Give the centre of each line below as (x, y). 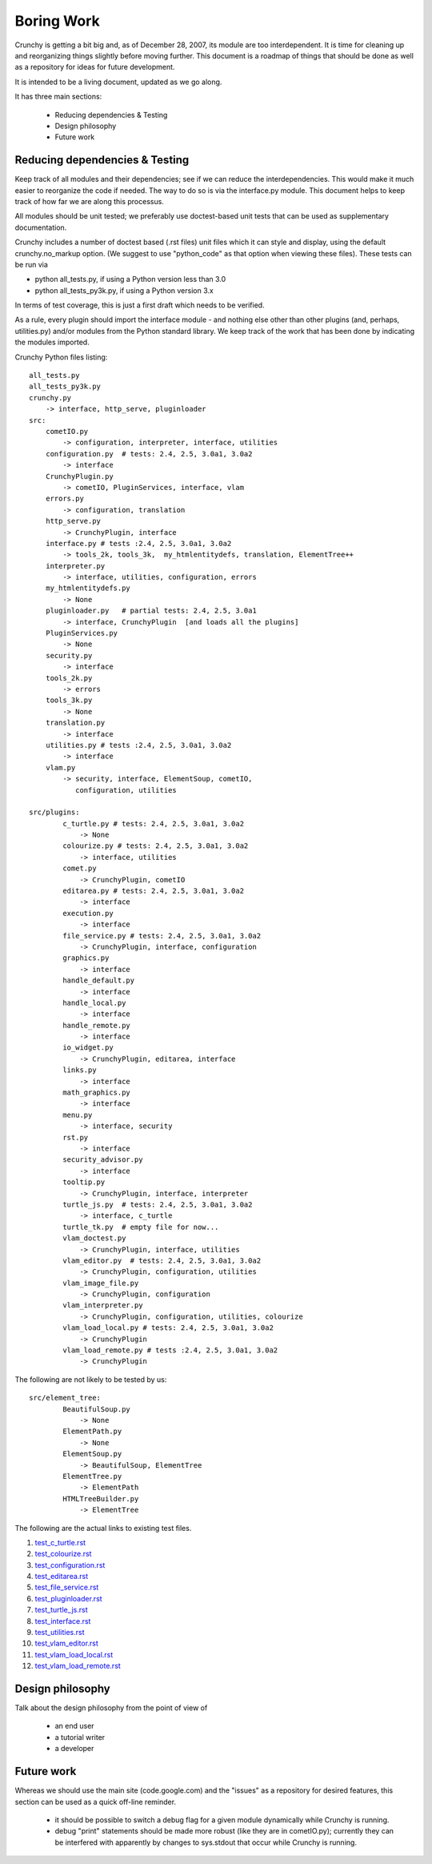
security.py (69, 655)
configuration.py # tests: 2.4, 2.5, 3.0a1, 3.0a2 (149, 454)
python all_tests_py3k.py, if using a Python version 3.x (124, 290)
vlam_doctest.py (94, 1238)
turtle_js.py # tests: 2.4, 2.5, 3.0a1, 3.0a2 (158, 1204)
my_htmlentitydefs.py (88, 588)
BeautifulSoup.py (97, 1409)
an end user (75, 1726)
